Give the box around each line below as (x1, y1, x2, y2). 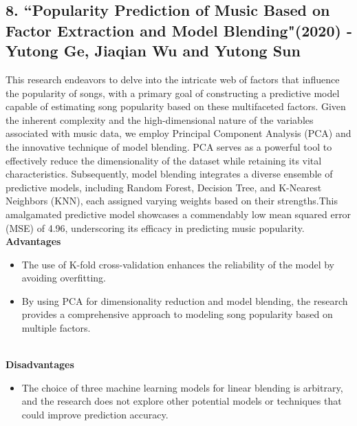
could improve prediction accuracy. (21, 407, 169, 422)
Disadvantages (6, 357, 74, 372)
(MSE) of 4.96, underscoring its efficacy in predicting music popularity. (6, 220, 305, 235)
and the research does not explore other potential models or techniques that (21, 394, 342, 408)
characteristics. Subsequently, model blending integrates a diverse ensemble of (6, 167, 333, 181)
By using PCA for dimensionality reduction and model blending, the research (21, 293, 348, 308)
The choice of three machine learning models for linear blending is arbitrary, (21, 380, 343, 394)
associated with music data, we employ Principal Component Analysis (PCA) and (6, 126, 351, 140)
